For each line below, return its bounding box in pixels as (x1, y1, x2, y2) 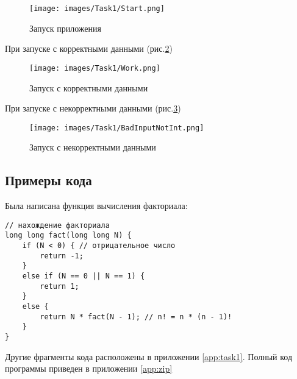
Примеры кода (5, 171, 92, 189)
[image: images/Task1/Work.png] (29, 63, 160, 73)
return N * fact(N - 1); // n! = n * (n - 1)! (40, 312, 232, 321)
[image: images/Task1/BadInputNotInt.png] (29, 123, 204, 132)
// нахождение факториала (5, 221, 110, 230)
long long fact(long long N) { (5, 231, 132, 240)
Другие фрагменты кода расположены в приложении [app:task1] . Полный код (5, 350, 293, 363)
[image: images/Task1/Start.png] (29, 4, 165, 13)
